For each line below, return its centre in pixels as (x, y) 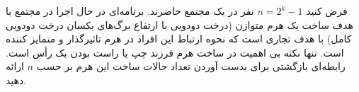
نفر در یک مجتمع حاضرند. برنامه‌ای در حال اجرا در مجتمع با (130, 11)
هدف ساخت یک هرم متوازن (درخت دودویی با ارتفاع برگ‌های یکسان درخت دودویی (179, 24)
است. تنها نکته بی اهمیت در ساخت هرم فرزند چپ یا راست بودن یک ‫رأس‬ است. (175, 52)
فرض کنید (327, 11)
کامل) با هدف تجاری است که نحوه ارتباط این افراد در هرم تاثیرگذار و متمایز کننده (179, 39)
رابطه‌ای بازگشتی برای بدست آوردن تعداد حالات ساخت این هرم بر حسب (191, 66)
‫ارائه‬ (15, 66)
